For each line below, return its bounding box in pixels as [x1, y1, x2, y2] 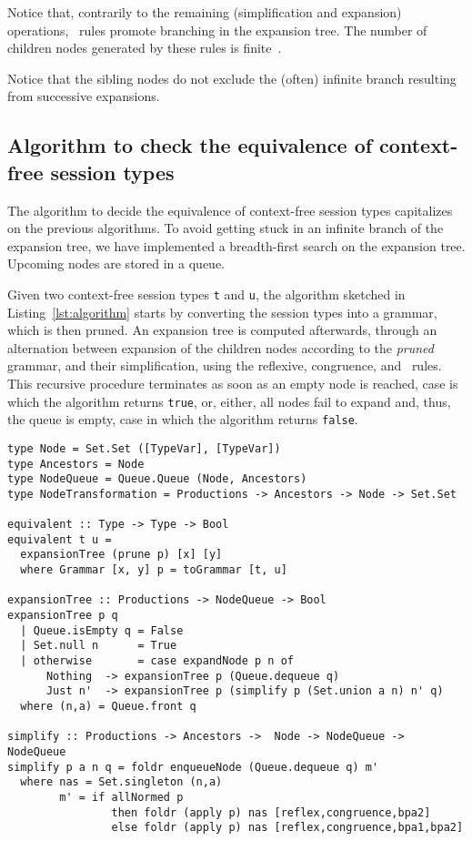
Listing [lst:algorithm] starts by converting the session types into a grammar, [7, 302, 437, 321]
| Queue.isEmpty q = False [20, 623, 184, 637]
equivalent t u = [7, 532, 112, 546]
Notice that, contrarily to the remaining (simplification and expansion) [7, 3, 402, 21]
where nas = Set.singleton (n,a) [20, 775, 223, 789]
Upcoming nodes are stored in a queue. [7, 254, 226, 273]
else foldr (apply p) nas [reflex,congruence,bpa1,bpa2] [111, 821, 464, 835]
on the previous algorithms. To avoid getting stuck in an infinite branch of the [7, 218, 444, 238]
